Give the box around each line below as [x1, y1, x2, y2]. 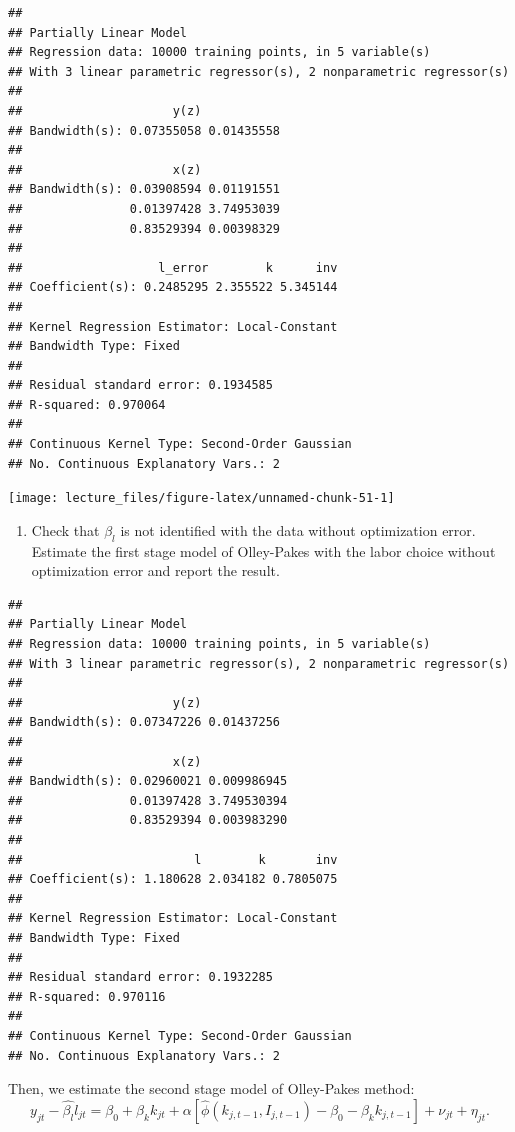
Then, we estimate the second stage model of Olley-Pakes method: [8, 1078, 415, 1099]
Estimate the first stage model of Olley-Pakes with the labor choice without [31, 540, 496, 561]
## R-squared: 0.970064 [8, 397, 166, 412]
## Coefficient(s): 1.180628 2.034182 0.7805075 [8, 872, 338, 887]
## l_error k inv [8, 260, 338, 275]
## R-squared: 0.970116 [8, 989, 166, 1004]
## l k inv [8, 852, 338, 867]
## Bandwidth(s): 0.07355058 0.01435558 [8, 123, 281, 138]
